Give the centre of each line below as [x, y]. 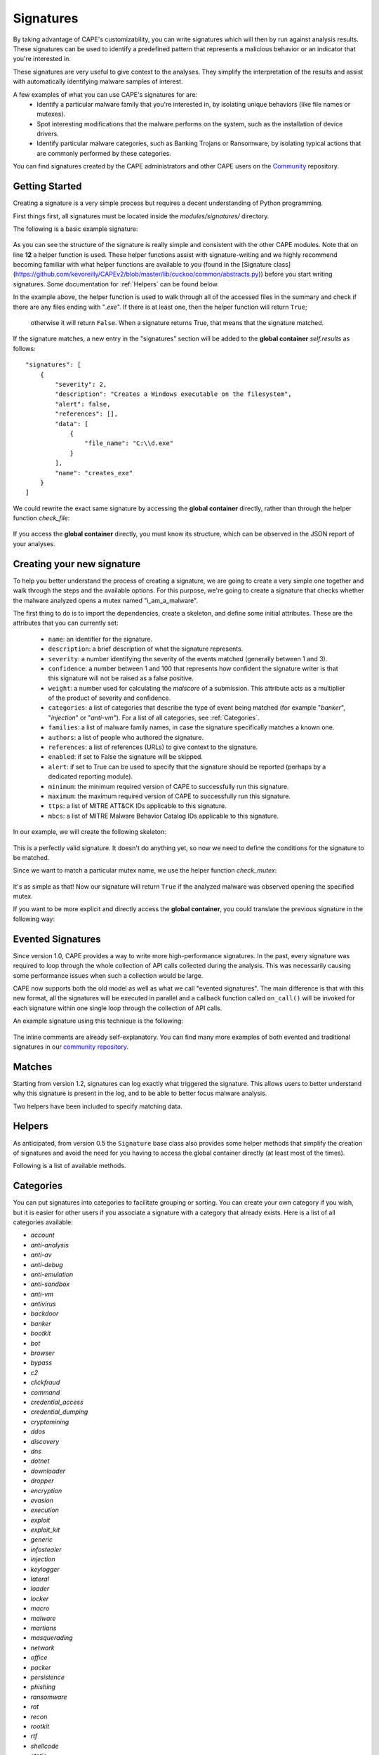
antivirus [43, 1304]
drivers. [48, 134]
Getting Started [47, 186]
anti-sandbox [50, 1284]
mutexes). [51, 114]
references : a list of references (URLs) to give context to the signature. [153, 747]
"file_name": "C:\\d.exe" [129, 443]
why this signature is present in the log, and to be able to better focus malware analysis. [140, 1093]
